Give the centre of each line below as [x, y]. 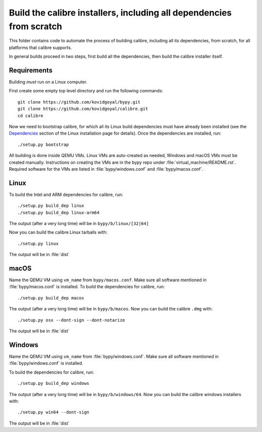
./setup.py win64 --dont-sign [54, 412]
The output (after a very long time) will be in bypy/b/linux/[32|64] [79, 224]
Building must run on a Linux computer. [48, 82]
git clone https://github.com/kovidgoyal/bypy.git [79, 102]
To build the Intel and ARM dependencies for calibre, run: [66, 194]
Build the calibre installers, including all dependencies [120, 13]
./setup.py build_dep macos [51, 298]
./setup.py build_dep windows [54, 383]
